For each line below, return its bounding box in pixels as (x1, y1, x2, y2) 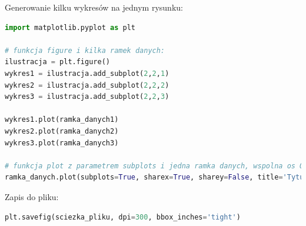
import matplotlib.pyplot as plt (5, 23, 135, 32)
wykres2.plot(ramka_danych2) (5, 127, 119, 135)
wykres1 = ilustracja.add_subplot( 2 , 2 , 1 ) (5, 69, 169, 78)
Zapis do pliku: (5, 190, 59, 202)
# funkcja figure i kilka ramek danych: (5, 46, 165, 55)
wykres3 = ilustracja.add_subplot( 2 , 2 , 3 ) (5, 92, 169, 101)
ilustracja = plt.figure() (5, 58, 110, 67)
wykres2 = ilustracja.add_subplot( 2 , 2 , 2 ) (5, 81, 169, 89)
